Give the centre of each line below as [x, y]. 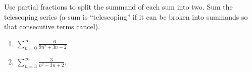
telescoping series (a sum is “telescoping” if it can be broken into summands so [126, 16]
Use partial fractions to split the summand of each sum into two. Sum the [118, 7]
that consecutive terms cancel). [52, 26]
